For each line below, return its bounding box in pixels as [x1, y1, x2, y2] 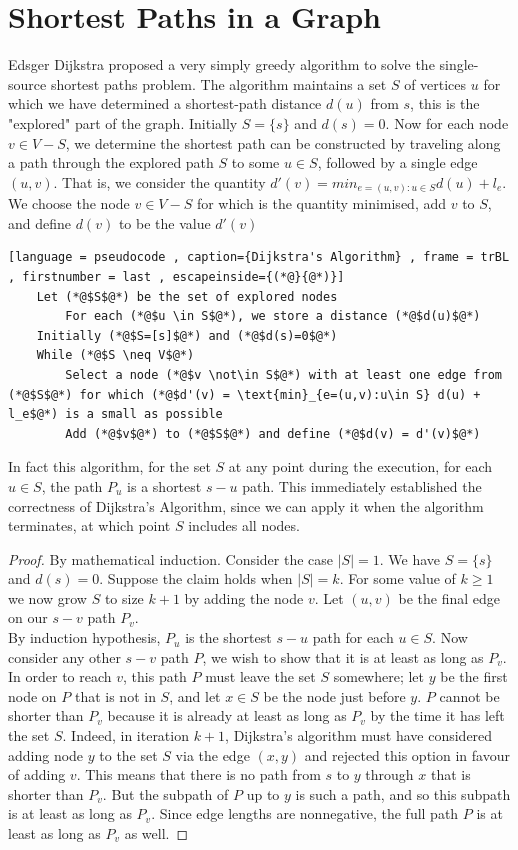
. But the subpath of [102, 783, 229, 804]
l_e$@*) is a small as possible [8, 407, 223, 422]
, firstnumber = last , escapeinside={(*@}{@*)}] [8, 269, 345, 284]
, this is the [410, 93, 480, 114]
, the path [41, 475, 103, 496]
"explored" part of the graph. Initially [8, 112, 238, 133]
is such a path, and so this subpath [295, 783, 511, 804]
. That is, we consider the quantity [53, 171, 266, 192]
